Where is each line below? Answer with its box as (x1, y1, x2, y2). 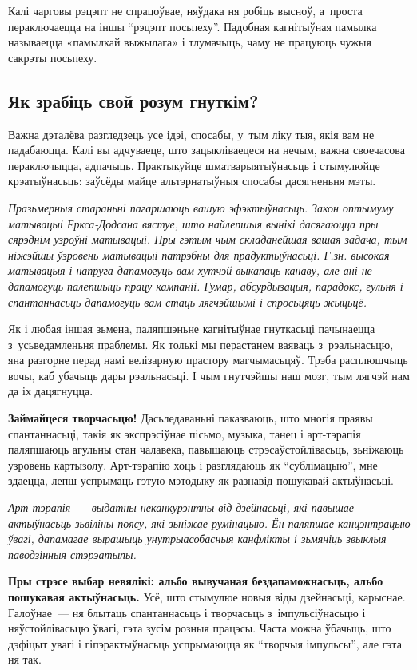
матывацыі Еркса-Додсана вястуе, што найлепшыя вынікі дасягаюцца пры (8, 215, 379, 232)
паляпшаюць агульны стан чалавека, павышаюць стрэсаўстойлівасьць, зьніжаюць (8, 441, 404, 458)
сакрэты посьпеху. (8, 49, 97, 65)
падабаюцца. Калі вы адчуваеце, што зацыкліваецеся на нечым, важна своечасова (8, 141, 405, 158)
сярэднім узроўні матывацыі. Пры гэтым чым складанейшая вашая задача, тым (8, 231, 407, 248)
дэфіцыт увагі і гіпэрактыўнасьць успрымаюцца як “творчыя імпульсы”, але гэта (8, 635, 402, 652)
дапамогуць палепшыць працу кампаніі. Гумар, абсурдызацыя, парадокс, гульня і (8, 277, 403, 294)
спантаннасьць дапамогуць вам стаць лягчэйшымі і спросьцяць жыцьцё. (8, 293, 367, 310)
